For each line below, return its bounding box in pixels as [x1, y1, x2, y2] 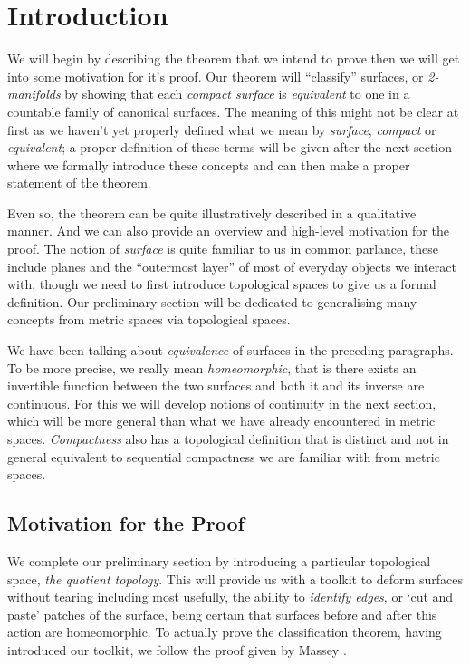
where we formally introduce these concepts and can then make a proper [7, 155, 410, 174]
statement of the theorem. [7, 173, 151, 192]
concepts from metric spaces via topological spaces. [7, 310, 291, 329]
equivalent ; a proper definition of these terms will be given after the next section [7, 138, 453, 157]
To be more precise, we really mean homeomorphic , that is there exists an [7, 358, 417, 377]
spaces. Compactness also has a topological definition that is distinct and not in [7, 429, 449, 448]
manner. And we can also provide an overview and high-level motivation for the [7, 221, 449, 240]
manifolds [7, 84, 61, 103]
